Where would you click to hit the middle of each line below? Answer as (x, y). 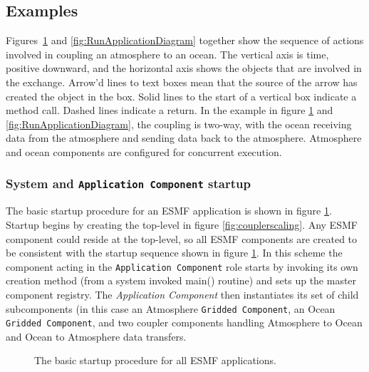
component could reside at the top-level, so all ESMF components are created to (182, 238)
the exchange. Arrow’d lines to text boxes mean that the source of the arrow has (182, 82)
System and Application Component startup (128, 184)
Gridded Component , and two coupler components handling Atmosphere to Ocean (184, 322)
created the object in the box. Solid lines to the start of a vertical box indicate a (181, 96)
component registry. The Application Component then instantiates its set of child (182, 294)
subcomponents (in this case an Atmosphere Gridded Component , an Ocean (171, 308)
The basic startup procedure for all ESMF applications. (155, 360)
